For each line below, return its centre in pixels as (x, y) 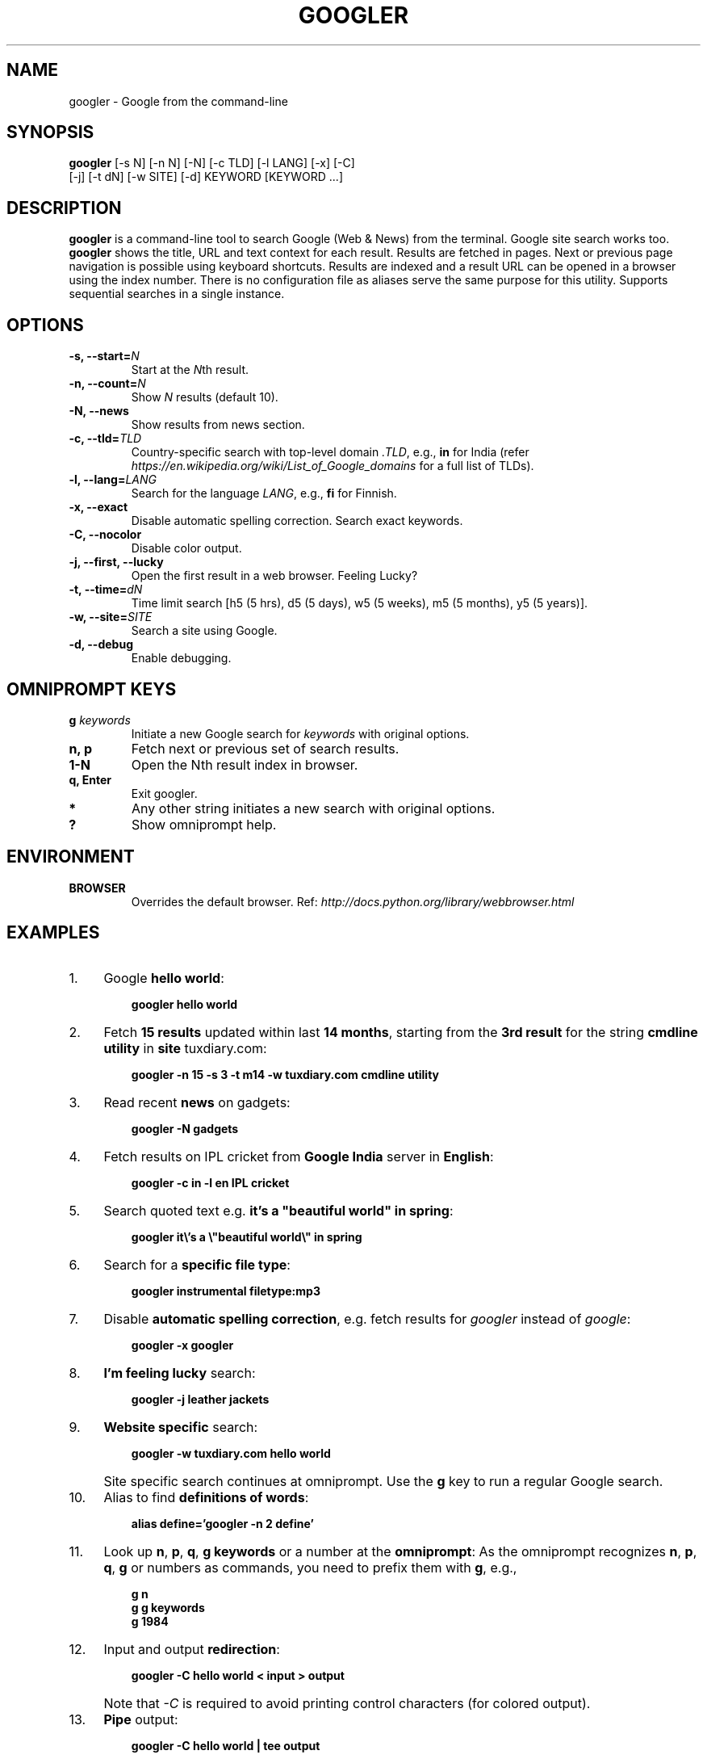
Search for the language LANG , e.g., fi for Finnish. (264, 493)
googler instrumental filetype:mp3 (226, 1291)
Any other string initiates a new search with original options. (314, 808)
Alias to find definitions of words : (206, 1497)
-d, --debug (101, 644)
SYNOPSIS (50, 132)
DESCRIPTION (64, 208)
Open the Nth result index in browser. (245, 764)
